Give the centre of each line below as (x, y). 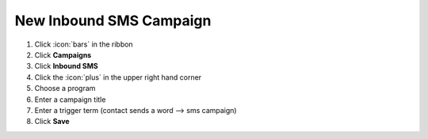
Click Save (52, 122)
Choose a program (65, 88)
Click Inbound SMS (66, 66)
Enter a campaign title (70, 100)
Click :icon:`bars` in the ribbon (84, 44)
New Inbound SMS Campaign (113, 21)
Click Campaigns (63, 54)
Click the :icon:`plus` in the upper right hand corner (118, 77)
